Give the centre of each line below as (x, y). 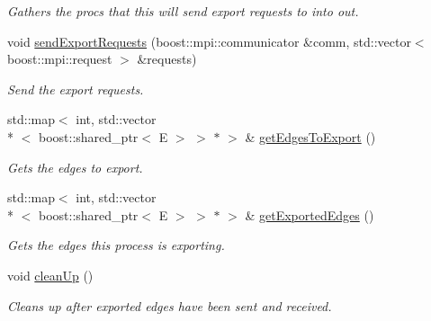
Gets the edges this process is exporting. (116, 245)
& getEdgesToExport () (310, 136)
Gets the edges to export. (75, 167)
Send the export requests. (76, 89)
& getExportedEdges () (310, 214)
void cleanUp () (50, 275)
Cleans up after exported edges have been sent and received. (170, 305)
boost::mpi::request (60, 59)
